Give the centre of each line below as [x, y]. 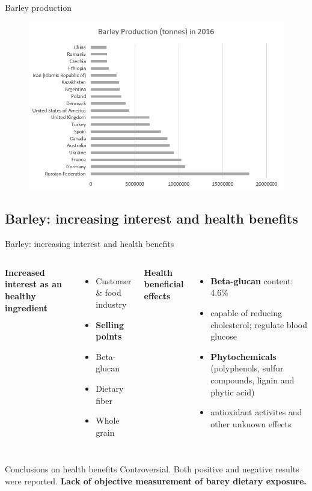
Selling [110, 324]
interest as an [33, 284]
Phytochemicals [243, 356]
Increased [25, 272]
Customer [114, 280]
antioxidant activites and [256, 412]
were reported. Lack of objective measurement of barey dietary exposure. [156, 481]
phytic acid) [233, 392]
